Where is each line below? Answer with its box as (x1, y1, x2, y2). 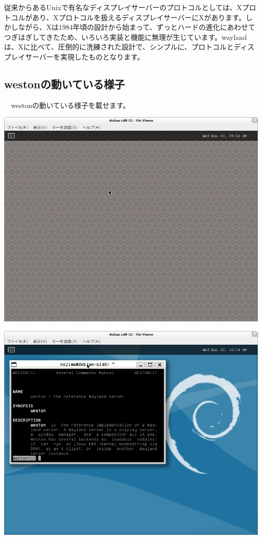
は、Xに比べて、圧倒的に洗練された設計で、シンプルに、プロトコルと (4, 41, 234, 52)
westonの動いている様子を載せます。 (11, 99, 130, 110)
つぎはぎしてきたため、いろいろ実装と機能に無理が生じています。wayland (4, 31, 247, 42)
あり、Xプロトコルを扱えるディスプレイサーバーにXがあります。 (32, 12, 246, 22)
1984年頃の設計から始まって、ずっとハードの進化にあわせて (58, 22, 255, 32)
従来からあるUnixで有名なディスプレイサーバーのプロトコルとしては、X (4, 2, 242, 12)
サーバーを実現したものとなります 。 (25, 51, 145, 62)
